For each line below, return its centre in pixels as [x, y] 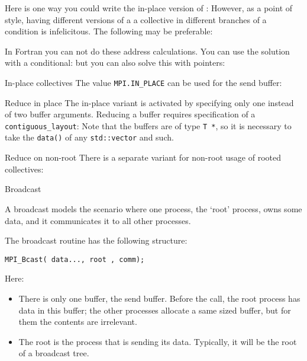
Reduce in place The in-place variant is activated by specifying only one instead [149, 102]
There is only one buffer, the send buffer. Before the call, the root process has [159, 298]
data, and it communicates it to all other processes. [98, 220]
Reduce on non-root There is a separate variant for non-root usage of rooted [143, 157]
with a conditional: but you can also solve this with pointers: [115, 63]
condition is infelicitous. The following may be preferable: [109, 31]
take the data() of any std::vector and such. [89, 137]
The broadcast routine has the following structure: [96, 240]
